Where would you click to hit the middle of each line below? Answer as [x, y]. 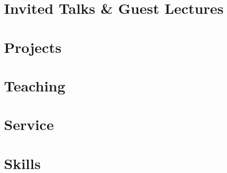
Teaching [35, 85]
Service [29, 124]
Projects [33, 47]
